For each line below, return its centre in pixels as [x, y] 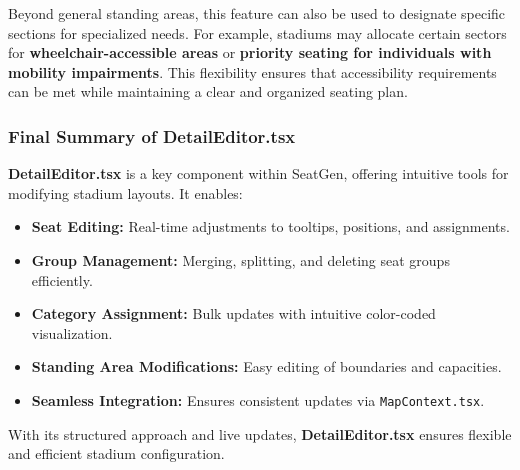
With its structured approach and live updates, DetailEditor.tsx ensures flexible [260, 433]
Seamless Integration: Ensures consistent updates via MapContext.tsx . [258, 399]
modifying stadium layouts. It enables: [125, 192]
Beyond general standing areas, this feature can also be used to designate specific [257, 13]
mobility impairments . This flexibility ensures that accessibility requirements [252, 71]
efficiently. [62, 279]
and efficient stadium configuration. [116, 453]
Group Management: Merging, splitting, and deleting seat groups [240, 259]
